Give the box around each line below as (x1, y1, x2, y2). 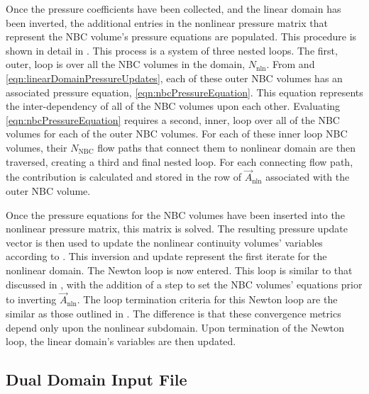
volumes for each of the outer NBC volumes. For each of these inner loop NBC (6, 126, 348, 141)
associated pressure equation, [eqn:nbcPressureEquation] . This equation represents (6, 84, 363, 99)
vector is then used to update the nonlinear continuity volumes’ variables (6, 235, 323, 249)
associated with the (265, 169, 350, 184)
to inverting (6, 292, 57, 307)
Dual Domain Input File (6, 368, 187, 390)
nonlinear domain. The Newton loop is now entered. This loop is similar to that (6, 262, 353, 277)
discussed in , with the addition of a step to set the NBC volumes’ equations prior (6, 276, 363, 291)
